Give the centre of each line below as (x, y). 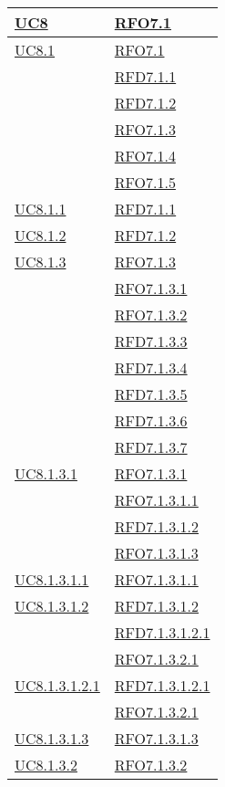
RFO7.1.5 (145, 182)
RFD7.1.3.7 (151, 447)
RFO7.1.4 (145, 156)
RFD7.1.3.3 (151, 341)
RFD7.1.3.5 (151, 394)
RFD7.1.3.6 (151, 420)
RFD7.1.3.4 (151, 367)
